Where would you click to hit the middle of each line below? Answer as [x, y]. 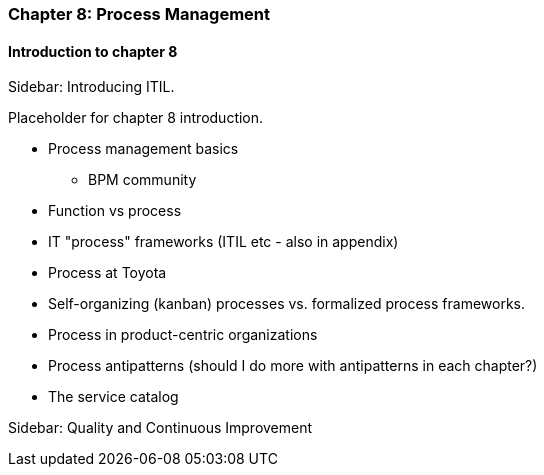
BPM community [142, 180]
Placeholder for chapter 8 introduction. [136, 118]
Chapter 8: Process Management [139, 14]
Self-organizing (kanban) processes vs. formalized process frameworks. [287, 304]
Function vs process [115, 211]
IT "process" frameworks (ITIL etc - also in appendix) [223, 242]
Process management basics [143, 149]
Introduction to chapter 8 [93, 51]
